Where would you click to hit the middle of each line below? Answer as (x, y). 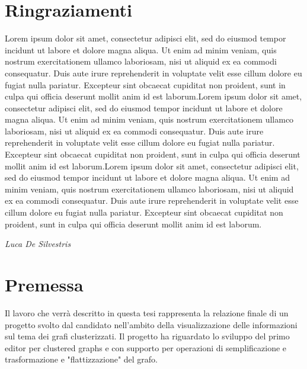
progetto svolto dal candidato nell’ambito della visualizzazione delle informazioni (151, 324)
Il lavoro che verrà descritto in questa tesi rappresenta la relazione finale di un (147, 312)
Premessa (44, 284)
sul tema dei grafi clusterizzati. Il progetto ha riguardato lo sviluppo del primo (147, 336)
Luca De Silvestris (38, 244)
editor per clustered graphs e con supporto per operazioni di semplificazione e (146, 347)
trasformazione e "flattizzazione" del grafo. (81, 359)
